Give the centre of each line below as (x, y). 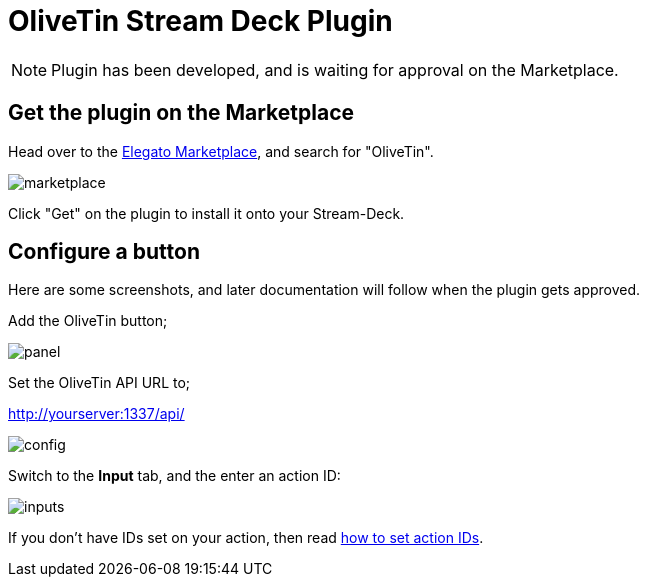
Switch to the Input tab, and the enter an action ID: (174, 476)
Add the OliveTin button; (88, 321)
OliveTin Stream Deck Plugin (200, 21)
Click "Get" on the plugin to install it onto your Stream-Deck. (206, 213)
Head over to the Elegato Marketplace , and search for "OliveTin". (221, 151)
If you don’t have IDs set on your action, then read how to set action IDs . (246, 538)
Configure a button (104, 252)
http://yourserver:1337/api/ (96, 414)
